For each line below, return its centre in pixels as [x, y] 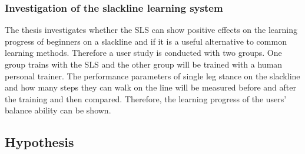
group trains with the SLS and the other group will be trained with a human [144, 64]
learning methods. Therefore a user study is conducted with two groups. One [143, 53]
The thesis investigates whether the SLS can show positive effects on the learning [151, 30]
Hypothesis [39, 142]
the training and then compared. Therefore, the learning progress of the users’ [146, 98]
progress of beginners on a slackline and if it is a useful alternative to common [146, 41]
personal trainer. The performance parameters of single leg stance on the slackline [152, 76]
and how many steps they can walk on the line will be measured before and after [150, 87]
